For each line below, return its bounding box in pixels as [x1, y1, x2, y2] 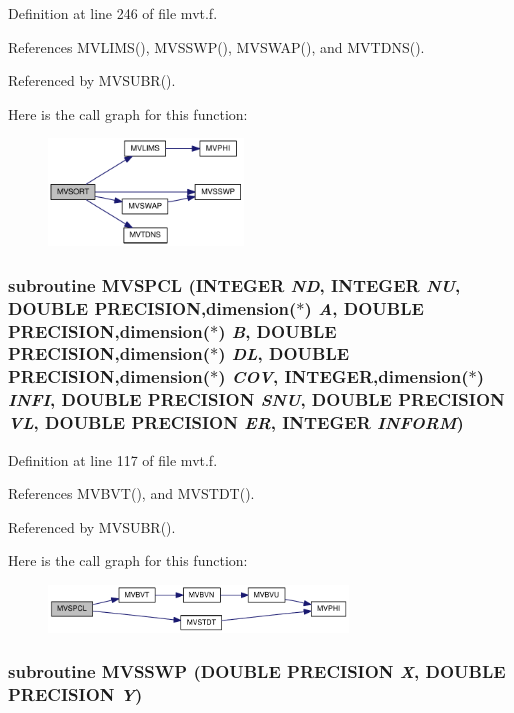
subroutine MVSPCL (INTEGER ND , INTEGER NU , [8, 272, 461, 297]
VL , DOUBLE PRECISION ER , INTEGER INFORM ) [8, 410, 464, 435]
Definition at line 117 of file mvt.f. [8, 449, 218, 470]
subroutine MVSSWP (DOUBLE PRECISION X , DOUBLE [8, 659, 506, 684]
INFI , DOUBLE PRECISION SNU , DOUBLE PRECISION [8, 387, 505, 412]
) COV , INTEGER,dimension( [218, 364, 469, 389]
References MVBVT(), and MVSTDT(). [8, 483, 255, 504]
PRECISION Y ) [8, 682, 143, 707]
